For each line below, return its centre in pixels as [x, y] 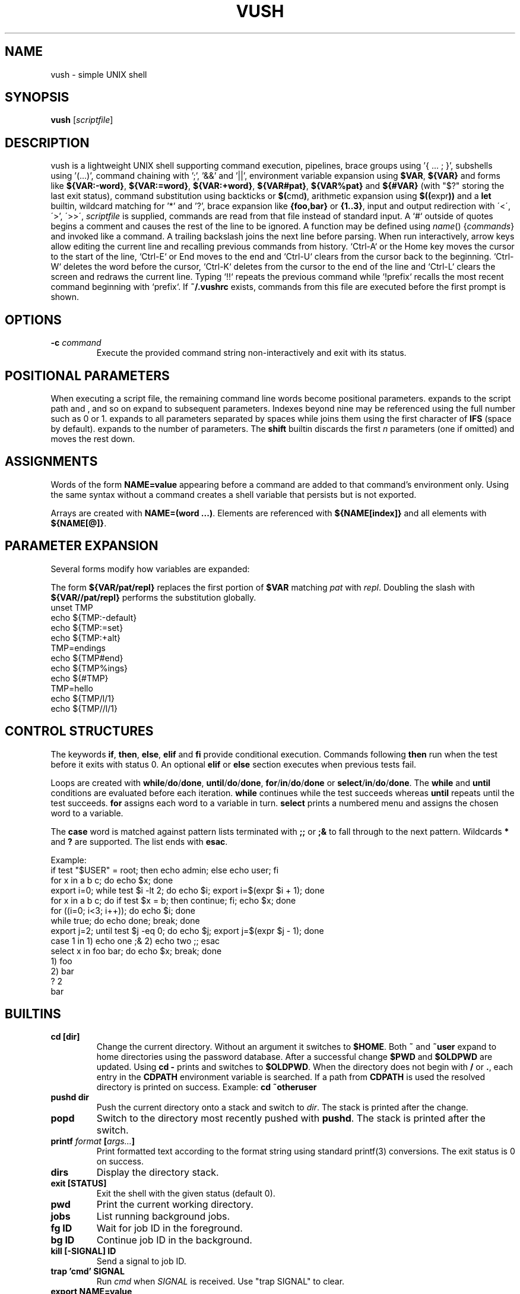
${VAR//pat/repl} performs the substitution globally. [153, 597]
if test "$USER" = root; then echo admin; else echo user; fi [165, 870]
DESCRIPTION [47, 143]
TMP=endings [78, 648]
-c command [76, 343]
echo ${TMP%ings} [89, 668]
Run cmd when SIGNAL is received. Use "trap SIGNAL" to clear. [221, 1282]
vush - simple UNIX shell [99, 74]
